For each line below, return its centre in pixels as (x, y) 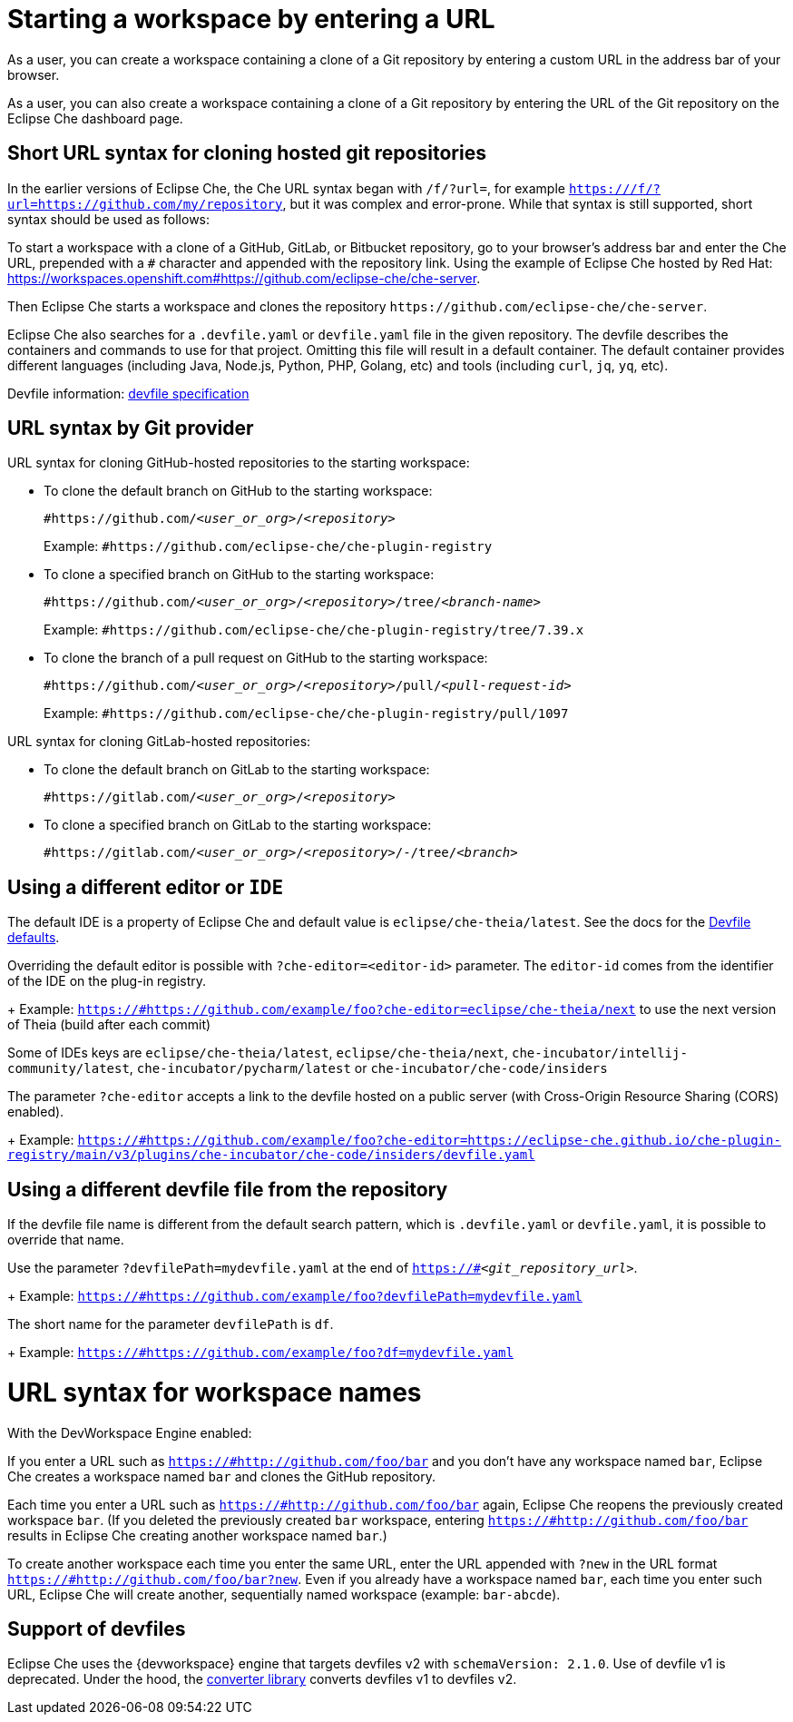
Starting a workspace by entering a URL (251, 19)
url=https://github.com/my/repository (145, 204)
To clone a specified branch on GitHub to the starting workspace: (239, 575)
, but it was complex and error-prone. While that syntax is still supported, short (518, 203)
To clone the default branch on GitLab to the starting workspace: (237, 770)
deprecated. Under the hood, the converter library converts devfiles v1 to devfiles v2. (262, 1679)
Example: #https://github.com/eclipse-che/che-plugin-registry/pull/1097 (306, 713)
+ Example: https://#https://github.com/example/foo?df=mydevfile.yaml (260, 1353)
